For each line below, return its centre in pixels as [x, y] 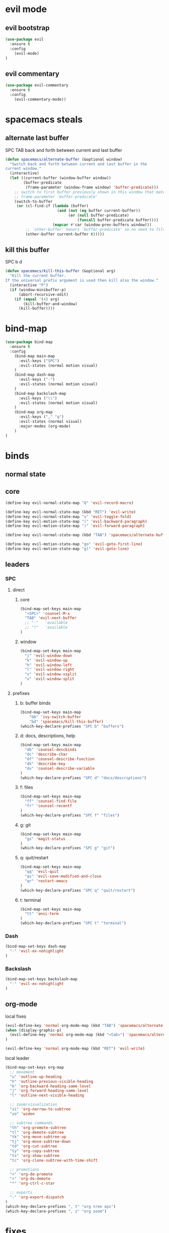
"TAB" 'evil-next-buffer [51, 618]
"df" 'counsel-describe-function [59, 759]
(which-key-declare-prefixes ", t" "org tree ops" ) [60, 1206]
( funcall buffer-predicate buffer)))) [118, 220]
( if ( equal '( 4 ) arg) [37, 299]
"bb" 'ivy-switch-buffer [55, 717]
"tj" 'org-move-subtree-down [40, 1142]
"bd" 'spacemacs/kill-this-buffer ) [67, 722]
